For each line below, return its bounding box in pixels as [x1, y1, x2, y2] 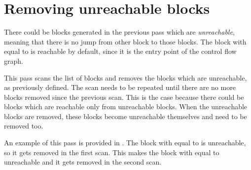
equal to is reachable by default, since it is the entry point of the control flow [4, 46, 237, 56]
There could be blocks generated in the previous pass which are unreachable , [4, 27, 235, 37]
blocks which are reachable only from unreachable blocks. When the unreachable [4, 101, 248, 112]
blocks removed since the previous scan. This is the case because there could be [4, 91, 244, 102]
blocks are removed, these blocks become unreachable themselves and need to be [4, 111, 247, 121]
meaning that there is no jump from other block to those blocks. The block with [4, 36, 247, 46]
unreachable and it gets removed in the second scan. [4, 157, 162, 167]
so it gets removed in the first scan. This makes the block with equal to [4, 147, 219, 157]
